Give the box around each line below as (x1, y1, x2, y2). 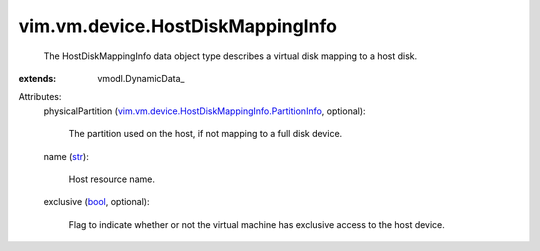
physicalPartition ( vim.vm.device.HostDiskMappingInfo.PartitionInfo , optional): (43, 105, 366, 117)
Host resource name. (68, 173, 155, 185)
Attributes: (18, 91, 62, 103)
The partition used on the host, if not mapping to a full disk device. (68, 128, 343, 140)
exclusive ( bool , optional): (43, 196, 150, 208)
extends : (18, 72, 57, 84)
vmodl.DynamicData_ (97, 72, 185, 84)
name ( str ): (43, 150, 89, 162)
